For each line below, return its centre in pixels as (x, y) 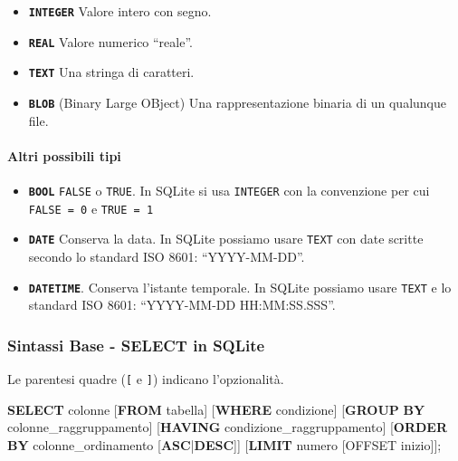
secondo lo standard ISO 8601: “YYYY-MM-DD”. (167, 256)
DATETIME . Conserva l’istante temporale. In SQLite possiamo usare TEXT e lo (240, 287)
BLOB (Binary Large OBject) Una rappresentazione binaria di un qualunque (238, 102)
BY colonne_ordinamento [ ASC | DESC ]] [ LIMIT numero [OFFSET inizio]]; (224, 444)
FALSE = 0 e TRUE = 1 (91, 208)
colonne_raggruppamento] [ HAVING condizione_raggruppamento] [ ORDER (228, 427)
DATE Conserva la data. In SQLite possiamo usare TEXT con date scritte (226, 239)
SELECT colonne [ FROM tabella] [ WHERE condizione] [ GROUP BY (216, 409)
